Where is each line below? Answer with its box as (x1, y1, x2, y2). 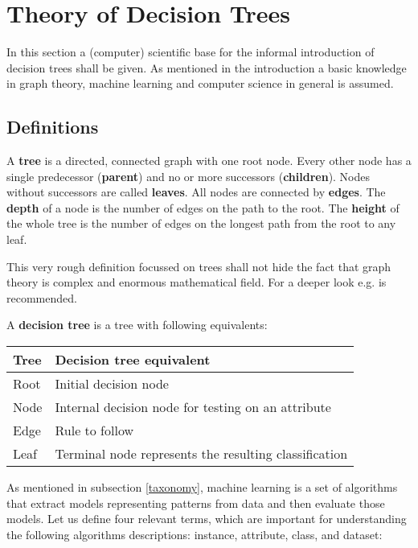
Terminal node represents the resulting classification (55, 444, 348, 464)
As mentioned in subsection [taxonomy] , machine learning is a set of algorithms (6, 479, 398, 496)
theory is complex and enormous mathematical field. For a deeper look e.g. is (6, 274, 387, 290)
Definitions (6, 114, 99, 139)
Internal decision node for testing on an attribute (55, 398, 331, 417)
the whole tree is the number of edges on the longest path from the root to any (6, 215, 396, 232)
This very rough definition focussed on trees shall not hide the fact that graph (6, 258, 391, 274)
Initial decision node (55, 374, 169, 393)
